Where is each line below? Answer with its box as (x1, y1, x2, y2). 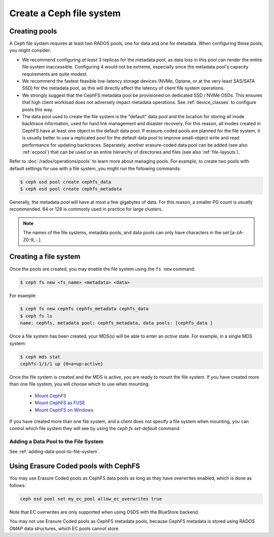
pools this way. (22, 106, 54, 113)
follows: (9, 482, 26, 488)
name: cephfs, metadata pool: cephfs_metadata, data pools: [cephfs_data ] (20, 320, 213, 326)
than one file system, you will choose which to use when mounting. (9, 381, 150, 387)
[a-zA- (230, 230, 244, 236)
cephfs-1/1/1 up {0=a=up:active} (20, 361, 104, 367)
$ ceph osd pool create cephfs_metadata (20, 186, 122, 192)
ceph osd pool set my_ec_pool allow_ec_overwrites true (20, 496, 162, 502)
